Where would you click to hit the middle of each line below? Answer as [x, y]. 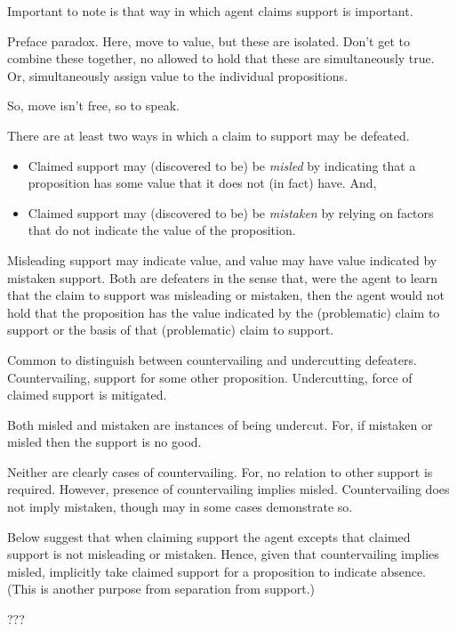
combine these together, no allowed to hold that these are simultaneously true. [221, 58]
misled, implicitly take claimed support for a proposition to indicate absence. [217, 571]
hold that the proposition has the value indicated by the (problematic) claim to [224, 312]
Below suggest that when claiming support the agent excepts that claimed [209, 536]
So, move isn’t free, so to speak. [93, 105]
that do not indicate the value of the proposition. [162, 230]
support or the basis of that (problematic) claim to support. [171, 330]
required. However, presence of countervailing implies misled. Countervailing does [228, 489]
